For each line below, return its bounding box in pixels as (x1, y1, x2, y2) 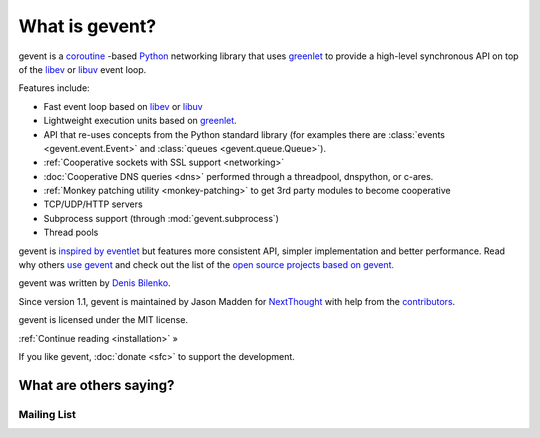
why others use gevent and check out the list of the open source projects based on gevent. (18, 259, 395, 271)
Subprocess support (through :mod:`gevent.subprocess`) (43, 212, 280, 224)
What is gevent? (18, 15, 157, 37)
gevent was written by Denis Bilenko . (18, 277, 171, 289)
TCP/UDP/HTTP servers (43, 198, 144, 210)
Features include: (18, 82, 90, 94)
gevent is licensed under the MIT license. (18, 314, 189, 326)
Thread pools (43, 226, 99, 239)
